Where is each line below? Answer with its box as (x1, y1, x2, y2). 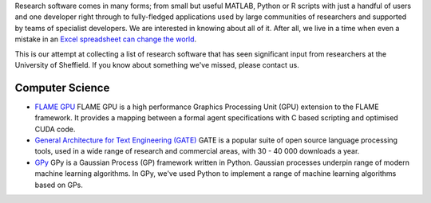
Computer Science (14, 80, 110, 95)
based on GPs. (34, 180, 84, 189)
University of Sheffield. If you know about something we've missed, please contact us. (14, 60, 299, 69)
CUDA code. (34, 124, 76, 134)
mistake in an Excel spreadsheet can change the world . (14, 34, 197, 44)
